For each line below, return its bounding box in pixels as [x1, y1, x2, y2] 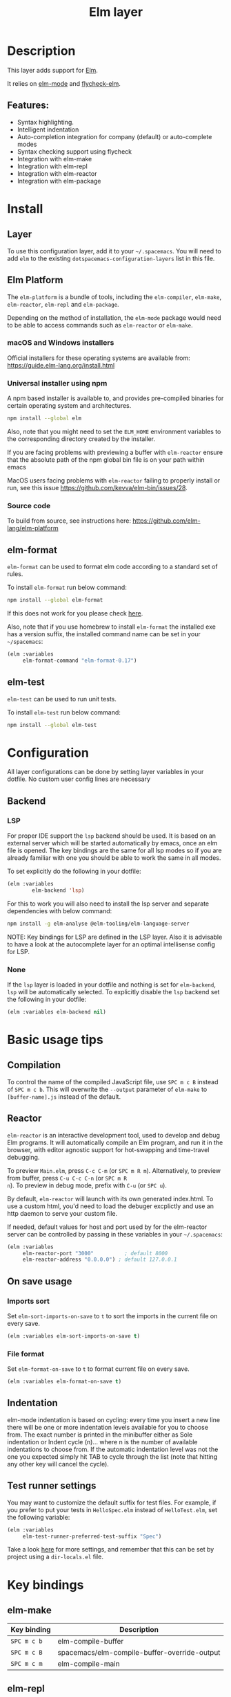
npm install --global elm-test [7, 721, 97, 728]
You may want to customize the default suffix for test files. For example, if [7, 1498, 217, 1507]
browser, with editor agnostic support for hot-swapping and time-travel [7, 1145, 210, 1153]
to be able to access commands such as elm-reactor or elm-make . [7, 321, 193, 329]
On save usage [7, 1275, 72, 1287]
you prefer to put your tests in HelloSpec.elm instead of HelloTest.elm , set [7, 1505, 217, 1514]
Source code [7, 501, 51, 510]
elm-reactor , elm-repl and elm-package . [7, 300, 119, 308]
